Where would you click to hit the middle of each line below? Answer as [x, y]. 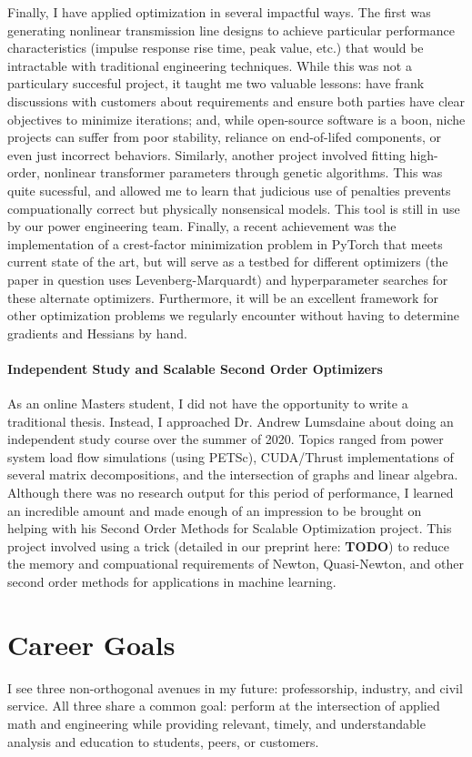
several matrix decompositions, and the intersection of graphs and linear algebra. [233, 474]
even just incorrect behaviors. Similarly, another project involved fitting [206, 154]
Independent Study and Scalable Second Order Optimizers [195, 368]
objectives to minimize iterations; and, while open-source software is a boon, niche [236, 119]
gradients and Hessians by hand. [97, 333]
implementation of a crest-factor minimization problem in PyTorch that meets [225, 243]
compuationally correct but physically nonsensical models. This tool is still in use [234, 208]
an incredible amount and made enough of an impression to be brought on [215, 510]
